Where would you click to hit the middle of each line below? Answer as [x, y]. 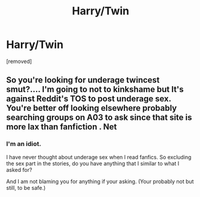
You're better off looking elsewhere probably [92, 108]
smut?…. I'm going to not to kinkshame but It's [95, 90]
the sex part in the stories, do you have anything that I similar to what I [93, 163]
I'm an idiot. [24, 144]
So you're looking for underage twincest [83, 80]
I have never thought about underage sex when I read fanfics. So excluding [99, 157]
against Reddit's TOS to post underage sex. [89, 99]
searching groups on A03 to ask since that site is [99, 118]
